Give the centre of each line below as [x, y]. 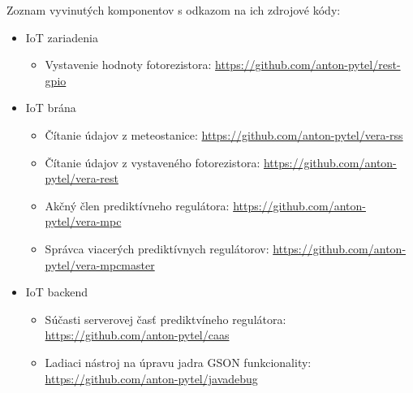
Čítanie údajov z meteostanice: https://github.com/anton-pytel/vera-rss [224, 134]
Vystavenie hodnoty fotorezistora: [128, 65]
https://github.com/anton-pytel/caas [137, 335]
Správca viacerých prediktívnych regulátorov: [157, 248]
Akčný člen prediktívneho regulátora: [137, 205]
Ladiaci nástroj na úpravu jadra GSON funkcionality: [178, 362]
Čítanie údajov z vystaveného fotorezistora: [153, 162]
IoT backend [57, 292]
